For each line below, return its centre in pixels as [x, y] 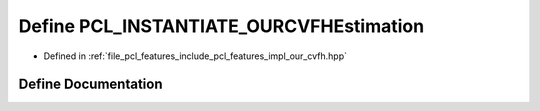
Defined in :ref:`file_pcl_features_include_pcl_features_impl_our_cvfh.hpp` [195, 56]
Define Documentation [90, 84]
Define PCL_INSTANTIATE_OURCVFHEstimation [221, 26]
